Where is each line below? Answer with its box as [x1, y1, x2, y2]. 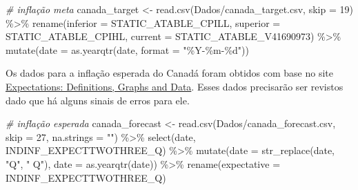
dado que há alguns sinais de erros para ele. [6, 93, 190, 107]
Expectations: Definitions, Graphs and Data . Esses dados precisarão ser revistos [6, 79, 344, 93]
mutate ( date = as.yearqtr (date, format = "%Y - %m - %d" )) [6, 42, 249, 57]
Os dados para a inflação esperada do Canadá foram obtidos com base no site [6, 66, 334, 80]
